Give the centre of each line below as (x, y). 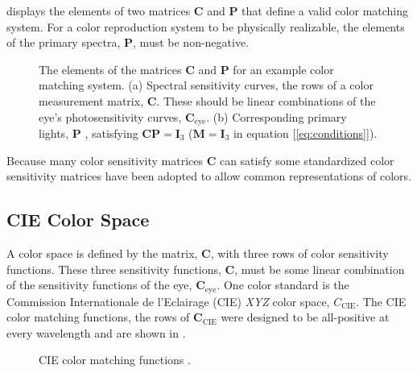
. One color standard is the (283, 285)
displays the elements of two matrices (99, 10)
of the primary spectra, (64, 42)
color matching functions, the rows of (98, 317)
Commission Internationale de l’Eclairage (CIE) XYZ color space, (168, 301)
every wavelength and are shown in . (96, 332)
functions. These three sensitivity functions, (114, 269)
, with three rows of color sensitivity (299, 253)
